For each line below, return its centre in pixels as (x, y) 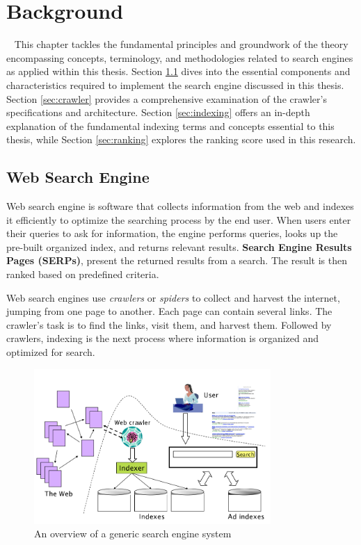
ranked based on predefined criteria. (83, 274)
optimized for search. (51, 352)
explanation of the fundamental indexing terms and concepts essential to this (170, 125)
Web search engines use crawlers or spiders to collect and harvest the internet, (173, 297)
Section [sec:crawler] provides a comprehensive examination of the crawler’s (167, 98)
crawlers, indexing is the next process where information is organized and (163, 338)
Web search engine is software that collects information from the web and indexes (180, 206)
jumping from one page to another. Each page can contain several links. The (169, 311)
